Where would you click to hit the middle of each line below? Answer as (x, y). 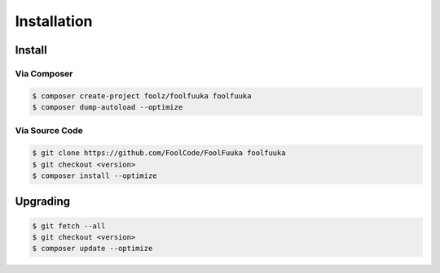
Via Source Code (49, 131)
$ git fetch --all (69, 226)
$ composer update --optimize (92, 249)
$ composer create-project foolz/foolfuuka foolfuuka (142, 96)
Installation (54, 21)
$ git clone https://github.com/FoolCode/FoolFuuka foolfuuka (159, 153)
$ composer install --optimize (95, 176)
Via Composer (44, 73)
